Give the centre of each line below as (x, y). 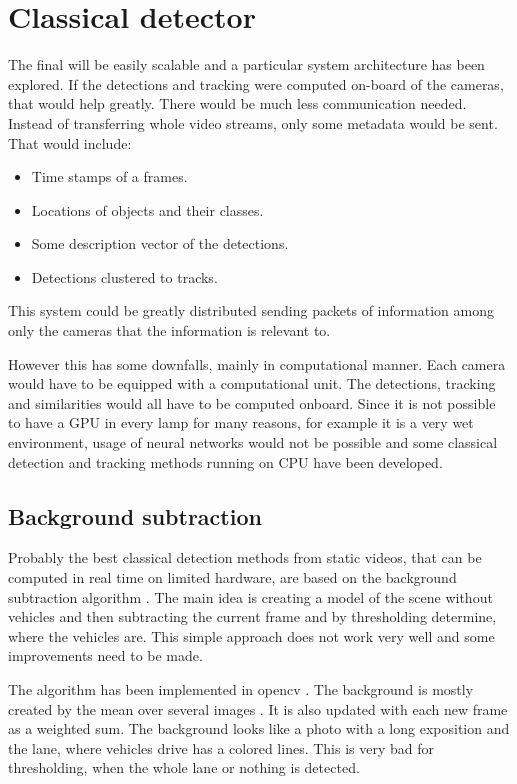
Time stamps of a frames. (109, 176)
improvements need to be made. (105, 655)
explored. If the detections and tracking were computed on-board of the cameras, (256, 83)
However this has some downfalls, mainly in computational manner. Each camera (257, 363)
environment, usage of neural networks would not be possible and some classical (253, 442)
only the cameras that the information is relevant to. (169, 330)
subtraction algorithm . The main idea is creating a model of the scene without (250, 596)
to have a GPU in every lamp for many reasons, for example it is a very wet (241, 422)
